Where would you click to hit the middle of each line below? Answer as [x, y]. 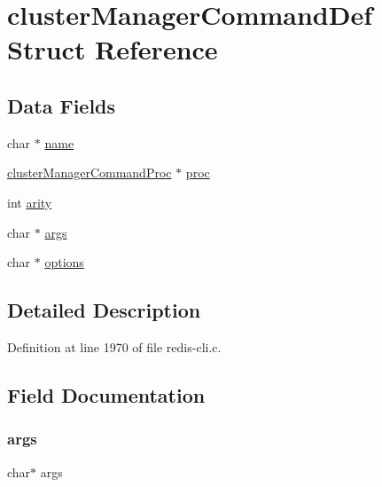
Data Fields [62, 105]
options [64, 262]
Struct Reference [113, 49]
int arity [30, 202]
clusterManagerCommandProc [90, 173]
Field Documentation [106, 394]
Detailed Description [104, 310]
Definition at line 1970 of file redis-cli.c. [114, 346]
